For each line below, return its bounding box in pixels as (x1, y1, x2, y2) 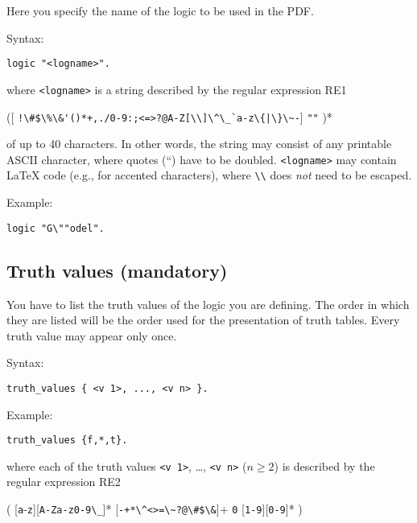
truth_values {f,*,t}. (6, 434, 128, 447)
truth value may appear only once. (6, 327, 177, 344)
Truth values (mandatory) (6, 257, 228, 282)
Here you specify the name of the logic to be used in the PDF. (6, 2, 314, 19)
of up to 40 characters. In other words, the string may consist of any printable (6, 135, 392, 152)
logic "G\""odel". (6, 222, 105, 234)
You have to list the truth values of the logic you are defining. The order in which (6, 295, 410, 312)
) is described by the (274, 457, 375, 474)
